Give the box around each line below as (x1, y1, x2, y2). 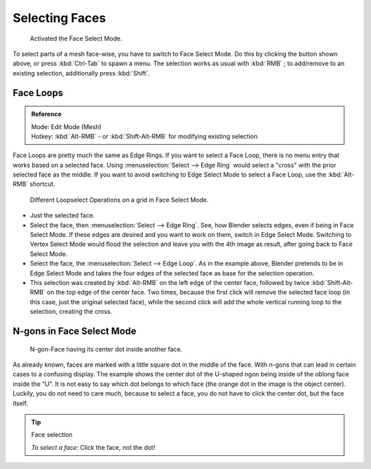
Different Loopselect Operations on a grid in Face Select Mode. (30, 196, 209, 204)
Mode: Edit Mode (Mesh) (31, 122, 102, 130)
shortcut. (30, 180, 56, 188)
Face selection (31, 431, 73, 439)
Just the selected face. (30, 211, 95, 220)
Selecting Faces (12, 10, 106, 25)
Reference (31, 110, 62, 118)
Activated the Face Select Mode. (30, 34, 123, 43)
